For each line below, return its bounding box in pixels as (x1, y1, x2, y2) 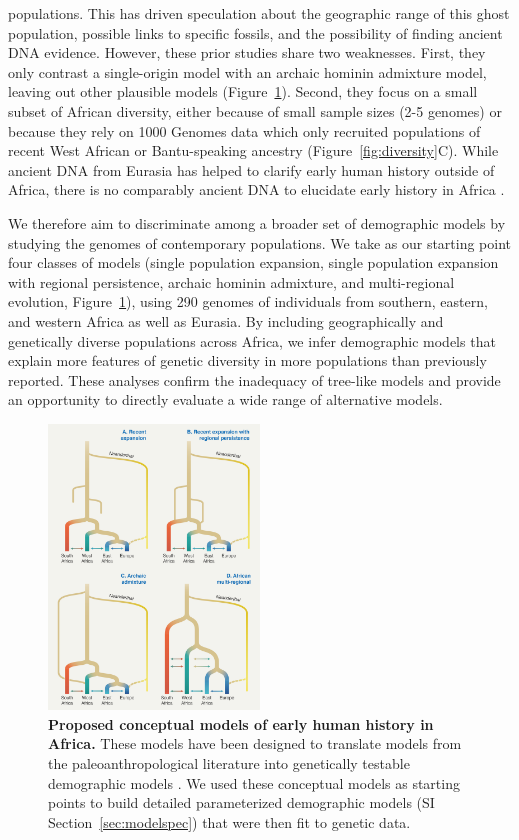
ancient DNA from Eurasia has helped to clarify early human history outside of (8, 159, 495, 180)
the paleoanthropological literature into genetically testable (48, 753, 410, 774)
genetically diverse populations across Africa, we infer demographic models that (8, 330, 496, 351)
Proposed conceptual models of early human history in (48, 713, 434, 734)
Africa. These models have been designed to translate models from (48, 733, 462, 754)
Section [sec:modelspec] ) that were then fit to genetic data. (48, 811, 411, 832)
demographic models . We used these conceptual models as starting (48, 772, 460, 793)
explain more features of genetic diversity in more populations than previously (8, 350, 487, 371)
